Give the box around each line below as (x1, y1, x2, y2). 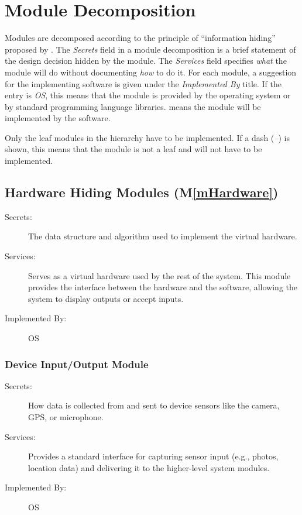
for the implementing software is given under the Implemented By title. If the (5, 77, 282, 90)
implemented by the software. (5, 112, 111, 124)
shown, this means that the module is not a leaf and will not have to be (5, 143, 262, 155)
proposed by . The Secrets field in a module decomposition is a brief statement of (5, 43, 296, 55)
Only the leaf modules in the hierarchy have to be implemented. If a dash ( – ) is (5, 131, 290, 143)
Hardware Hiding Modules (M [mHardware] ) (5, 183, 279, 201)
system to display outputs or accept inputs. (28, 292, 184, 304)
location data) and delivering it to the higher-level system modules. (28, 461, 270, 473)
